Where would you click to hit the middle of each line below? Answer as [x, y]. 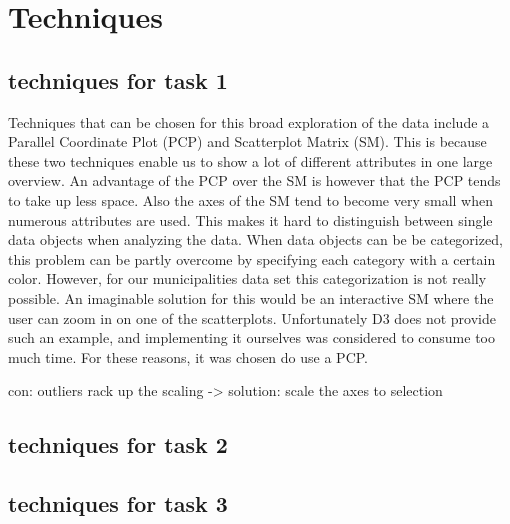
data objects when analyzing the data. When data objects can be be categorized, [255, 239]
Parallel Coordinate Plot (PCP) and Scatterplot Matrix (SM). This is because [247, 141]
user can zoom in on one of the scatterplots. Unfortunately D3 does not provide [252, 317]
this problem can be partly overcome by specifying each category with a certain [252, 258]
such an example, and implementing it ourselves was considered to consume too [251, 337]
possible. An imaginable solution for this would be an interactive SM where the [251, 297]
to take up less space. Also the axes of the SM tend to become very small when [250, 199]
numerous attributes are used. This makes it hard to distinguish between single [250, 219]
